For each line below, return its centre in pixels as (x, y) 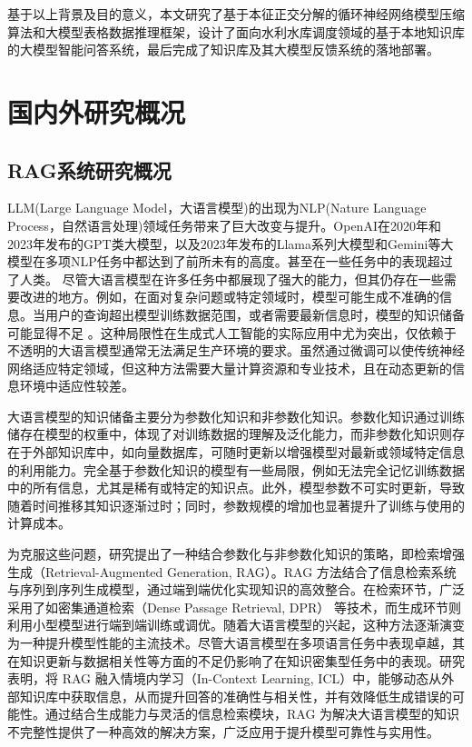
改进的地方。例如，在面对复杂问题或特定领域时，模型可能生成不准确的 (229, 297)
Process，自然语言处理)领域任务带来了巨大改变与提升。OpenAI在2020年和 (224, 225)
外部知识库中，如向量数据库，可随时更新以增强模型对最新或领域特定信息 (248, 452)
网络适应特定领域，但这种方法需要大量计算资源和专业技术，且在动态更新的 (230, 368)
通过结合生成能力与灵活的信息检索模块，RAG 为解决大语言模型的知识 (252, 714)
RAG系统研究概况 (89, 169)
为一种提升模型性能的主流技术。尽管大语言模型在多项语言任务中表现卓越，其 (236, 643)
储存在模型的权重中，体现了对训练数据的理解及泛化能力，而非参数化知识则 (230, 434)
